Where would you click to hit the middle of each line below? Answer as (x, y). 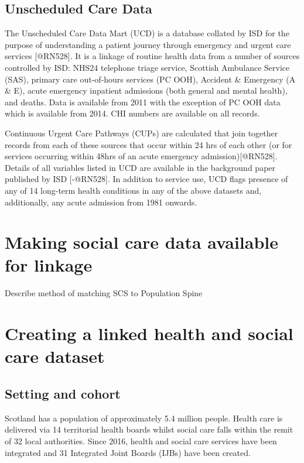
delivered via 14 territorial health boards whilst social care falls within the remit (149, 429)
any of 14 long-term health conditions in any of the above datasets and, (133, 190)
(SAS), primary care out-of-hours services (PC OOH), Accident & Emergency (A (150, 79)
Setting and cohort (63, 393)
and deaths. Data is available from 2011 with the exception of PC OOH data (143, 102)
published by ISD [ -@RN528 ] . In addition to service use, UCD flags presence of (146, 179)
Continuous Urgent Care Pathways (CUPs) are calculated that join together (141, 133)
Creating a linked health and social (149, 333)
